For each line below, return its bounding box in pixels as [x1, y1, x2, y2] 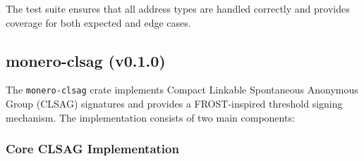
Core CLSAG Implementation [6, 140, 179, 157]
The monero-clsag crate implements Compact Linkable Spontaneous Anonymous [6, 82, 358, 97]
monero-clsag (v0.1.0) [6, 49, 166, 71]
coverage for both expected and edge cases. [6, 15, 191, 30]
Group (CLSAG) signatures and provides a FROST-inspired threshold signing [6, 96, 343, 111]
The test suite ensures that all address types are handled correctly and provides [6, 1, 350, 15]
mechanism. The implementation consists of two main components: [6, 110, 295, 124]
